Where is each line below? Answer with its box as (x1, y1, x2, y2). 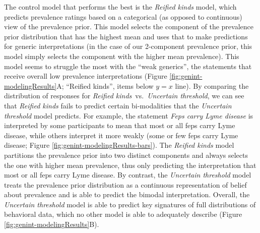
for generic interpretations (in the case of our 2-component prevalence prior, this (4, 41, 252, 51)
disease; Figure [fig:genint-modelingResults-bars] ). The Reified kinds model (4, 140, 234, 150)
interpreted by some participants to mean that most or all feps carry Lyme (4, 120, 235, 131)
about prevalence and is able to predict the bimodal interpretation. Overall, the (4, 189, 250, 200)
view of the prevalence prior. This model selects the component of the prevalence (4, 21, 253, 32)
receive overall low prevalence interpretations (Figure (4, 71, 167, 81)
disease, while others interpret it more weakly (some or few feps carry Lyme (4, 130, 238, 140)
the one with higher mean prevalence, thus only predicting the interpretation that (4, 159, 256, 170)
